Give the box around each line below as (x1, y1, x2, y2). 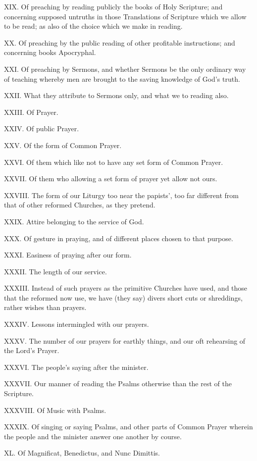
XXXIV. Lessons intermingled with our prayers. (4, 319, 149, 329)
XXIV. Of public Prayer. (4, 123, 79, 134)
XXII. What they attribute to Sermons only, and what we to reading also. (4, 90, 229, 101)
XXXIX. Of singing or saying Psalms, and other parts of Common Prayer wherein (4, 421, 253, 432)
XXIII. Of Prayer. (4, 106, 58, 117)
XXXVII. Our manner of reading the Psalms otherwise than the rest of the (4, 378, 232, 389)
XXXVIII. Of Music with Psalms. (4, 405, 106, 415)
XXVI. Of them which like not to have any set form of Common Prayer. (4, 156, 223, 167)
